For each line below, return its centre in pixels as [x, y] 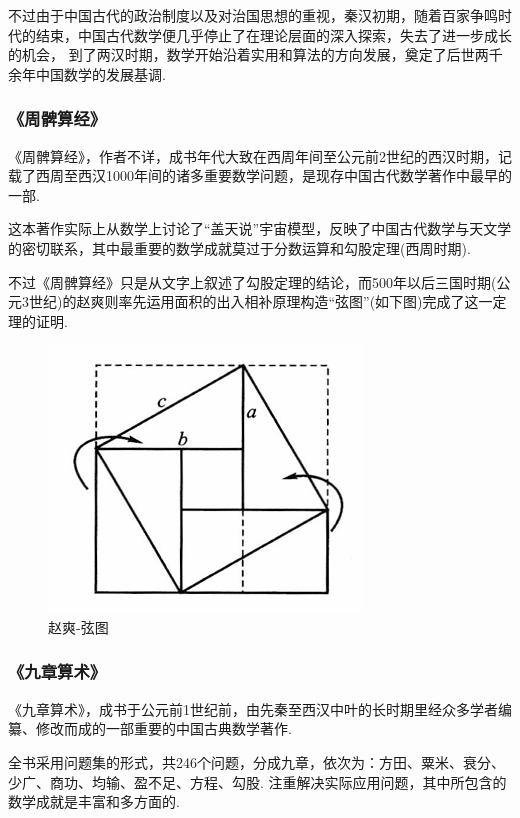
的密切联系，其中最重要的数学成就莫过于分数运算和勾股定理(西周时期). [239, 247]
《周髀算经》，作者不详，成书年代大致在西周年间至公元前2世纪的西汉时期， [253, 155]
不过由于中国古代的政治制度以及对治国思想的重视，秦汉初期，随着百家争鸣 [253, 15]
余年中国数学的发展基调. [87, 73]
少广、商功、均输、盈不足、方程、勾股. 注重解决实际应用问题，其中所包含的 [257, 781]
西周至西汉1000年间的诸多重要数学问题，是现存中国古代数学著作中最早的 [273, 175]
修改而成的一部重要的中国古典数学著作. [163, 728]
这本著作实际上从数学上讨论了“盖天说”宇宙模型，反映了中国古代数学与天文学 [260, 228]
